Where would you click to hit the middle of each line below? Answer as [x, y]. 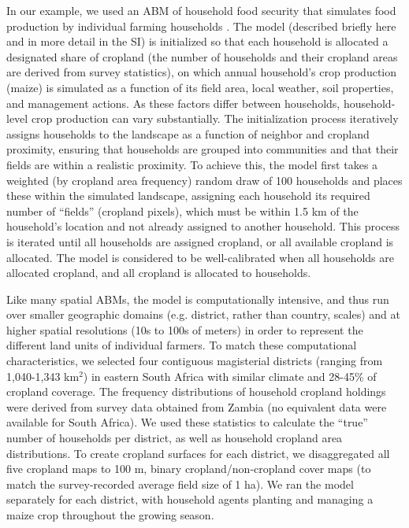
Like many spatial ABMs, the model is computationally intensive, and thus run [198, 299]
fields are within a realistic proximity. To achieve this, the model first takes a [192, 164]
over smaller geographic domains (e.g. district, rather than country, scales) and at [203, 314]
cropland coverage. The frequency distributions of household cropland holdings [196, 391]
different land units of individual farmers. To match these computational [182, 345]
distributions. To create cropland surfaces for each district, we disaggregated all [198, 453]
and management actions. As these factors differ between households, [173, 103]
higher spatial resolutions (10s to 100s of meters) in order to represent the [185, 329]
